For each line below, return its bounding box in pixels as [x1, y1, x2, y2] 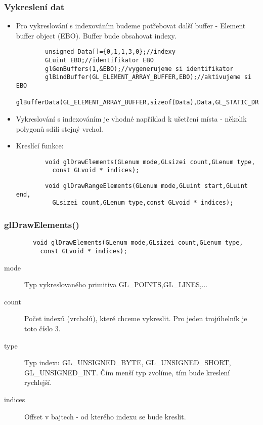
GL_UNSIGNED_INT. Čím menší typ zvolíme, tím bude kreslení [24, 367, 230, 377]
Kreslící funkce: [16, 140, 64, 151]
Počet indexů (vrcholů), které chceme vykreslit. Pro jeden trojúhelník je [24, 313, 247, 324]
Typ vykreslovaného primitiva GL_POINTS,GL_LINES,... [24, 279, 208, 290]
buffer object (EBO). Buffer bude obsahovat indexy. [16, 30, 177, 41]
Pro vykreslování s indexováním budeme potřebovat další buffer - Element [16, 20, 246, 31]
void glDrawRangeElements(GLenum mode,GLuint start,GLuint [45, 182, 248, 190]
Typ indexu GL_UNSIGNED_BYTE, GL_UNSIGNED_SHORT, [24, 357, 231, 368]
